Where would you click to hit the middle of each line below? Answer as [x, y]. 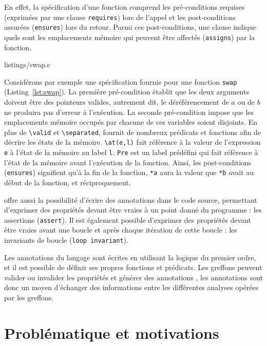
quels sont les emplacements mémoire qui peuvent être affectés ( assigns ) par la [130, 37]
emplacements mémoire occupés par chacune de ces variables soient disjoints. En [131, 122]
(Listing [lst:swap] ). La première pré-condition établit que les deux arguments [127, 92]
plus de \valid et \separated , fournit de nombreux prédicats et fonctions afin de [132, 132]
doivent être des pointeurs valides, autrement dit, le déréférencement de [117, 102]
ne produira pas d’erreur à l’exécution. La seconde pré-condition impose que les [129, 112]
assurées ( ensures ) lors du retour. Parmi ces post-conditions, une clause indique [130, 27]
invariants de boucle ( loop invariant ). [66, 240]
